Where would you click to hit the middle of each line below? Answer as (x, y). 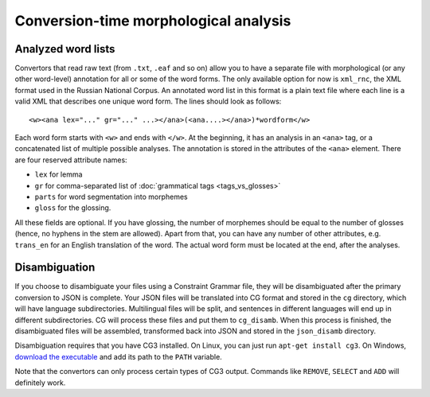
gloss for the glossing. (73, 208)
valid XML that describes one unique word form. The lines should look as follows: (148, 101)
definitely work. (40, 383)
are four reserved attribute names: (71, 160)
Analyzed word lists (65, 49)
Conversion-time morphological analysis (153, 21)
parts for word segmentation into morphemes (111, 197)
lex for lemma (59, 174)
